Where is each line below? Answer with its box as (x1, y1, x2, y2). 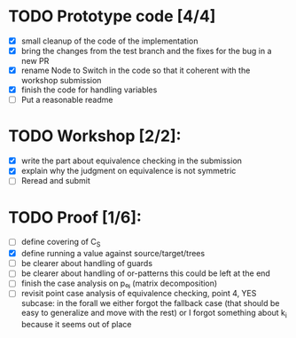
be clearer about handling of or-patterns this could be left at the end (20, 268, 271, 279)
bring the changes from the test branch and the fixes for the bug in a (20, 46, 272, 56)
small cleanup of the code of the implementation (20, 35, 199, 46)
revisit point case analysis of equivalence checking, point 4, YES (20, 288, 257, 299)
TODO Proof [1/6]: (8, 207, 143, 227)
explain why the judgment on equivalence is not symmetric (20, 166, 237, 177)
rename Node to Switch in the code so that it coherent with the (20, 65, 251, 76)
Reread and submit (20, 176, 90, 186)
